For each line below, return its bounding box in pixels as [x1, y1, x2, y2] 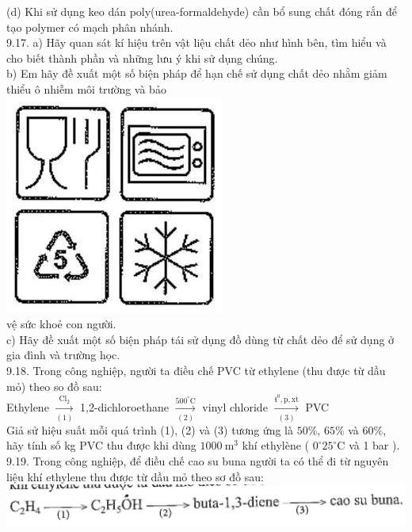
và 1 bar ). [349, 437, 400, 454]
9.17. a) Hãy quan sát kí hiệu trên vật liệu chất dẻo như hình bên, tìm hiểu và [6, 34, 387, 51]
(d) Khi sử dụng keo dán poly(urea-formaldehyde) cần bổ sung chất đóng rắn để [6, 3, 398, 19]
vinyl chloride [202, 399, 268, 415]
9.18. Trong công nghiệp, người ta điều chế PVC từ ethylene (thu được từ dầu [6, 362, 386, 378]
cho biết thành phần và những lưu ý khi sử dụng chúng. [6, 49, 278, 66]
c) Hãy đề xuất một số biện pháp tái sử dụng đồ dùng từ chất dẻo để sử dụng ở [6, 331, 395, 347]
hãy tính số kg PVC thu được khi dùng [6, 437, 196, 454]
